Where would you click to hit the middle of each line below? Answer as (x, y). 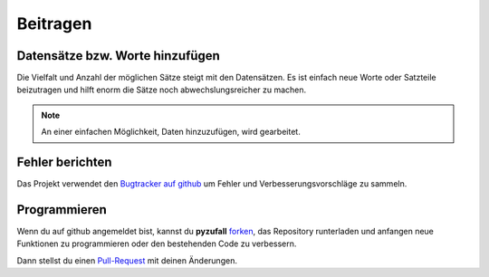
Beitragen (54, 24)
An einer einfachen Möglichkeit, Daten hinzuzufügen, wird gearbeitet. (171, 132)
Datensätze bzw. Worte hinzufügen (119, 56)
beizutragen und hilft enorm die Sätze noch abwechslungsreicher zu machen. (162, 90)
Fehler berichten (64, 162)
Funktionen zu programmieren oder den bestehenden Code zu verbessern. (157, 244)
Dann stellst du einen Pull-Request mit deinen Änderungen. (127, 260)
